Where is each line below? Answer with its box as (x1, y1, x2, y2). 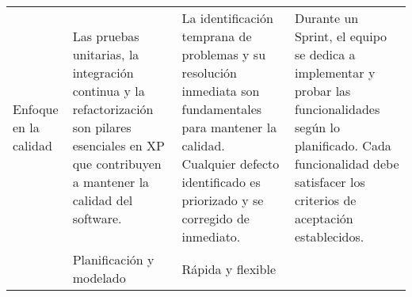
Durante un (294, 9, 359, 27)
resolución (181, 63, 237, 82)
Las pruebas (72, 27, 139, 45)
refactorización (72, 100, 154, 118)
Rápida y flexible (181, 259, 276, 278)
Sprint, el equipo (294, 27, 387, 45)
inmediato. (181, 227, 241, 246)
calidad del (72, 191, 133, 209)
